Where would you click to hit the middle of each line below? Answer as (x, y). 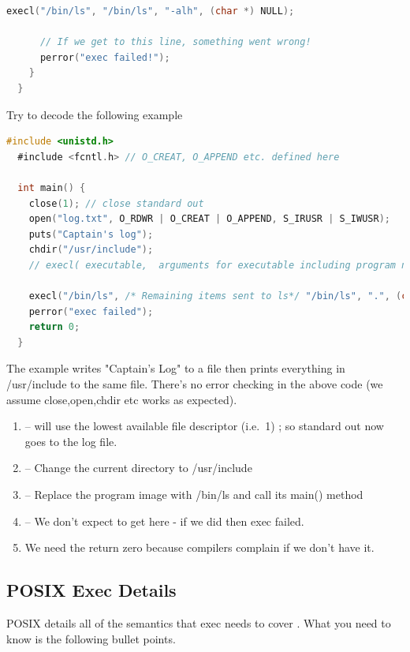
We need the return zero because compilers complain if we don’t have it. (199, 547)
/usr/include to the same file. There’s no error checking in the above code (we (195, 384)
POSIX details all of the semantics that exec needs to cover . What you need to (199, 623)
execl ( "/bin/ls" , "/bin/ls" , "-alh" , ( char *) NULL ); (151, 11)
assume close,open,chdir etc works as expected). (122, 399)
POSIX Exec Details (91, 590)
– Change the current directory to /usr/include (138, 468)
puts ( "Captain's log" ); (91, 234)
